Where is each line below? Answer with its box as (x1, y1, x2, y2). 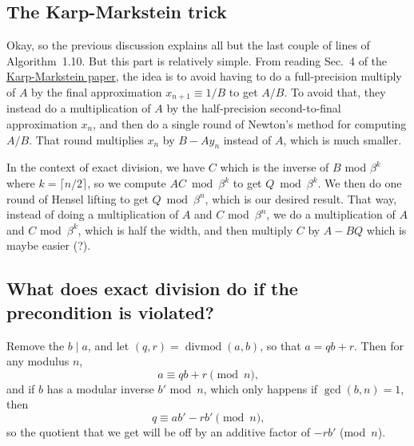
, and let (87, 337, 129, 353)
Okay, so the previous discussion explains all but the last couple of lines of (6, 37, 370, 53)
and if (6, 380, 35, 397)
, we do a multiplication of (266, 206, 396, 223)
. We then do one (317, 175, 402, 191)
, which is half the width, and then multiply (78, 221, 293, 238)
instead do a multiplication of (6, 100, 151, 116)
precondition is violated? (6, 299, 214, 324)
